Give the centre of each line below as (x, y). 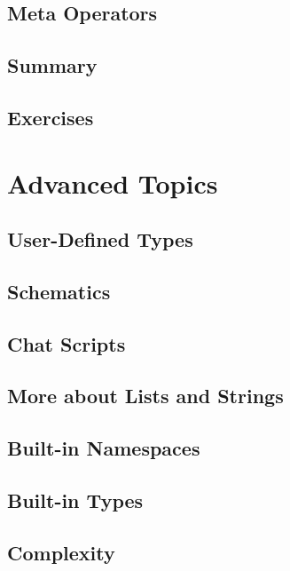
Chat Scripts (67, 343)
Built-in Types (75, 500)
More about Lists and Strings (145, 396)
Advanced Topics (113, 182)
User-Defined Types (100, 239)
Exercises (51, 117)
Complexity (61, 552)
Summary (52, 65)
